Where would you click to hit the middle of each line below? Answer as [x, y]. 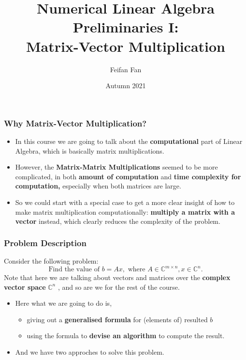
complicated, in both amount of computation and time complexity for [128, 176]
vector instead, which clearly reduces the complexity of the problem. [118, 221]
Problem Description [45, 243]
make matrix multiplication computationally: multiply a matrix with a [125, 211]
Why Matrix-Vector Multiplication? [75, 123]
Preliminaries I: [126, 27]
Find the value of [74, 270]
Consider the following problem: [51, 260]
